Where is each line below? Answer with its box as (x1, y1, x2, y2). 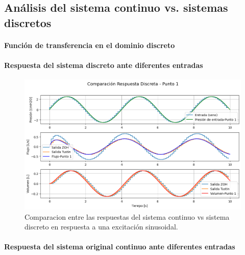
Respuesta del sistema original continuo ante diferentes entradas (4, 241, 235, 252)
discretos (4, 14, 52, 30)
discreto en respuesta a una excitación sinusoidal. (24, 221, 178, 232)
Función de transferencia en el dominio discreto (4, 39, 175, 50)
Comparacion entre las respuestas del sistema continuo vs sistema (24, 211, 230, 222)
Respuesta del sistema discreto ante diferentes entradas (4, 59, 203, 70)
